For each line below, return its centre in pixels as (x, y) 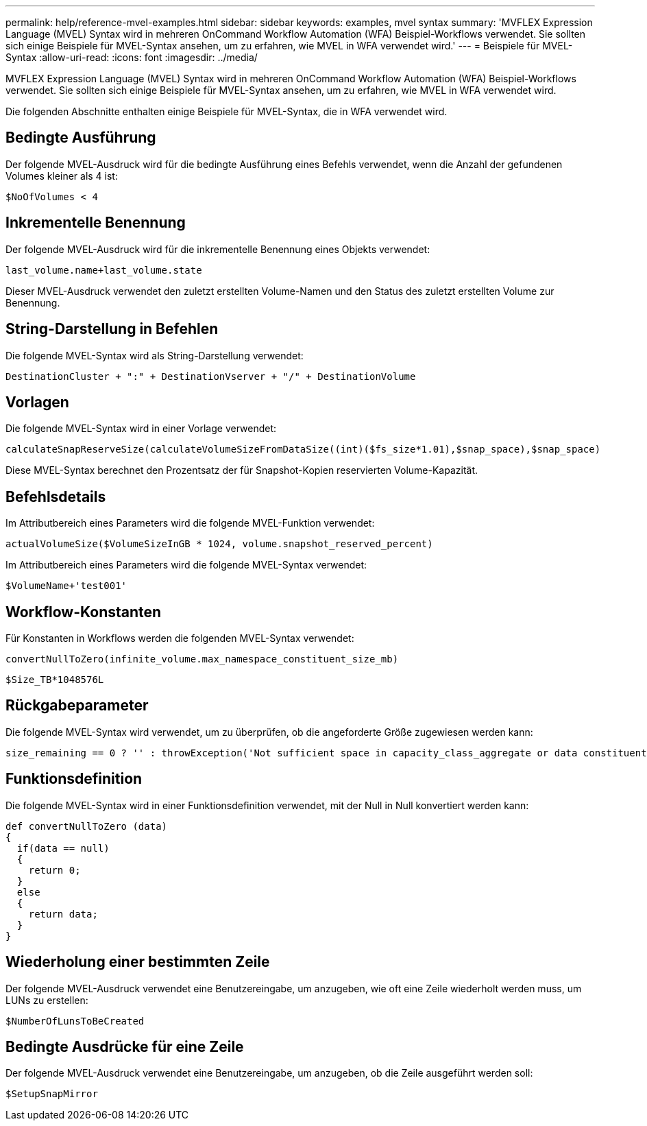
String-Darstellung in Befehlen (112, 329)
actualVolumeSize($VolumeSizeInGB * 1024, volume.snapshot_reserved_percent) (219, 544)
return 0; (54, 870)
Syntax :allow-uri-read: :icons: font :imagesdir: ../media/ (132, 57)
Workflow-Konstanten (84, 612)
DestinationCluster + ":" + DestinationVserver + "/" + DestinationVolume (211, 376)
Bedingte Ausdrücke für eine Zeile (125, 1047)
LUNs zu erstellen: (47, 1000)
